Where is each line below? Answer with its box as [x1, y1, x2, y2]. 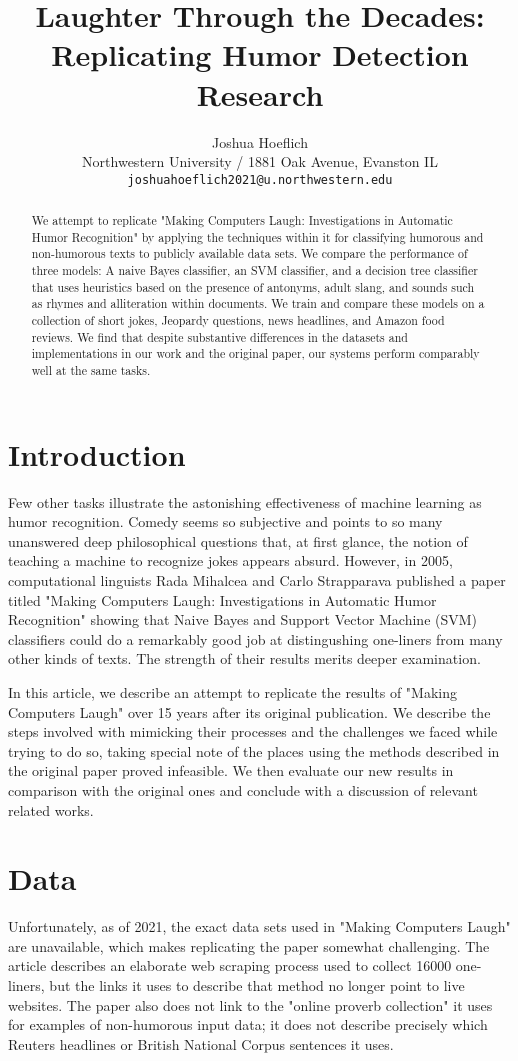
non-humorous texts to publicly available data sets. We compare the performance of [31, 245, 468, 262]
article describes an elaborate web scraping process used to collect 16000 [8, 955, 452, 976]
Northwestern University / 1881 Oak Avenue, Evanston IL [82, 151, 438, 172]
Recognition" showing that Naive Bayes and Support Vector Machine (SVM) [8, 609, 478, 630]
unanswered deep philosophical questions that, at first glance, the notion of [8, 530, 468, 551]
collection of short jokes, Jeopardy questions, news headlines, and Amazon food [31, 312, 445, 329]
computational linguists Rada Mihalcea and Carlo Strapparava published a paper [8, 570, 506, 591]
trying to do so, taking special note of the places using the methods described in [8, 740, 500, 761]
